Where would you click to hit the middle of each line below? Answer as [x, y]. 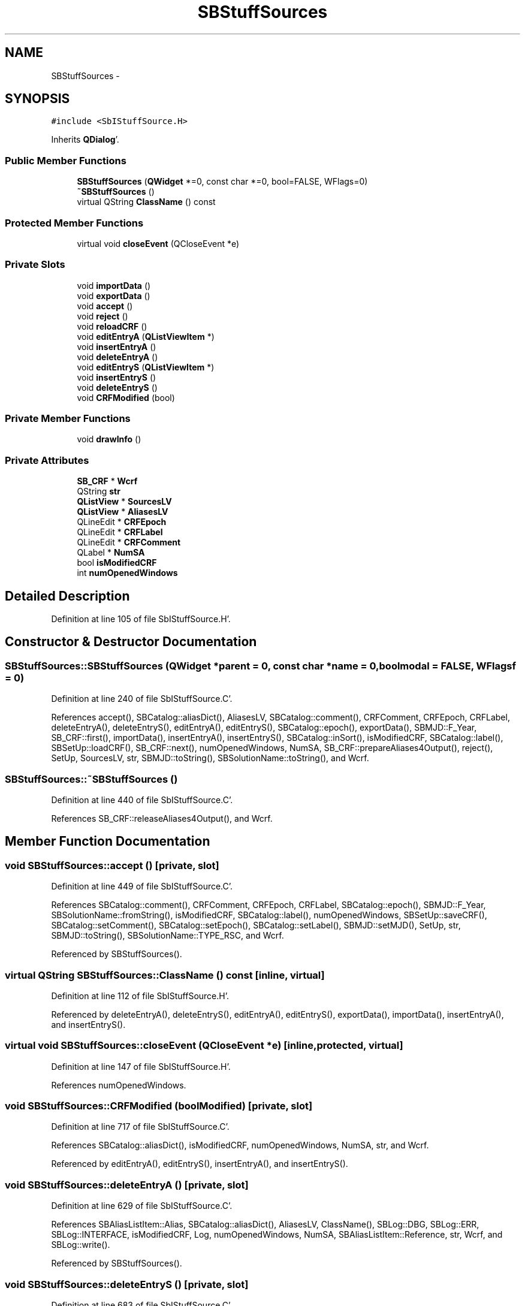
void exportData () [114, 295]
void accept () [105, 306]
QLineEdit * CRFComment [129, 542]
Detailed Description [67, 596]
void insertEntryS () [117, 377]
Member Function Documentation [108, 841]
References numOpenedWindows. [119, 1085]
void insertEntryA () [117, 346]
